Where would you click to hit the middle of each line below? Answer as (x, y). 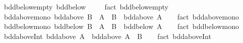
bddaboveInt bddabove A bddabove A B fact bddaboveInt (107, 36)
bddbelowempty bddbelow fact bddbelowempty (86, 6)
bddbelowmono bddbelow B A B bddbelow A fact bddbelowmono (121, 26)
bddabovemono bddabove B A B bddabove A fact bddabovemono (121, 16)
